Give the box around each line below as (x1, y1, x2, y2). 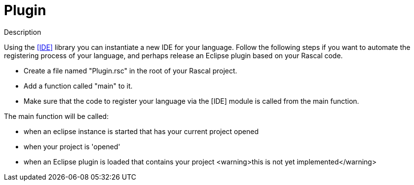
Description (4, 27, 41, 36)
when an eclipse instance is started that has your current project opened (24, 127, 259, 136)
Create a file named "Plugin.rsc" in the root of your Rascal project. (24, 66, 237, 75)
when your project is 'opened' (24, 142, 120, 151)
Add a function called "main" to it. (24, 81, 133, 90)
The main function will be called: (4, 112, 109, 120)
